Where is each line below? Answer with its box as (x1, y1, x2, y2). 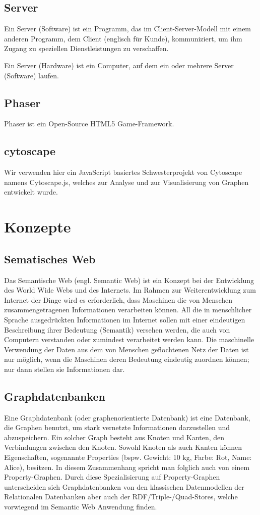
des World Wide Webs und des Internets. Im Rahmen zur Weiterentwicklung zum (4, 285, 256, 295)
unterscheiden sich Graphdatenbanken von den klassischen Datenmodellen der (4, 481, 244, 492)
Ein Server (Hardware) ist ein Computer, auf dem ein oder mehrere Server (4, 60, 234, 70)
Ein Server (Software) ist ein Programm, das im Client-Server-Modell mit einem (4, 23, 251, 34)
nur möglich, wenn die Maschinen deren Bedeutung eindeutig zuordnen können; (4, 354, 249, 364)
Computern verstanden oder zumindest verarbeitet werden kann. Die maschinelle (4, 334, 254, 345)
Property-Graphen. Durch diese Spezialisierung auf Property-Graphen (4, 472, 220, 482)
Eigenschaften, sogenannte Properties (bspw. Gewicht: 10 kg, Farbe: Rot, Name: (4, 452, 252, 462)
